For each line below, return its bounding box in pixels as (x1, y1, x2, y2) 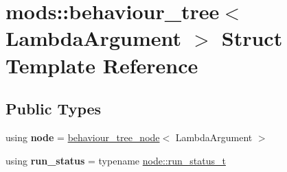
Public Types (5, 98, 102, 119)
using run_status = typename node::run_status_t (5, 153, 226, 167)
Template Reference (5, 51, 198, 79)
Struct (221, 24, 283, 52)
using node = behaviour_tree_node (5, 130, 160, 144)
